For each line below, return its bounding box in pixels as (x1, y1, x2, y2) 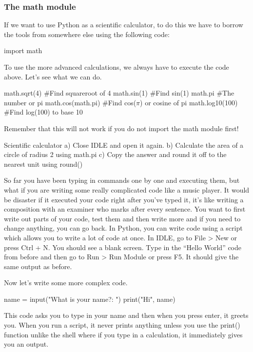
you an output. (4, 339, 49, 349)
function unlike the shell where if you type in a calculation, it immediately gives (4, 329, 243, 339)
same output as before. (4, 261, 72, 271)
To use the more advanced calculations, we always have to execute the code (4, 62, 229, 72)
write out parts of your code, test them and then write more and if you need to (4, 213, 241, 223)
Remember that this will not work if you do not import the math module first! (4, 123, 239, 133)
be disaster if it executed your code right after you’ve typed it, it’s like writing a (4, 194, 244, 204)
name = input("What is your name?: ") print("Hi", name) (4, 293, 175, 304)
